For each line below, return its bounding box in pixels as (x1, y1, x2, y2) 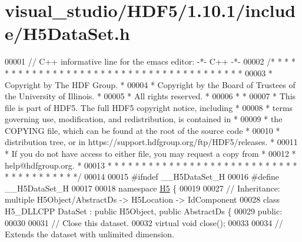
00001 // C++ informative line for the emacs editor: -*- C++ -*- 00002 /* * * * (5, 55, 296, 68)
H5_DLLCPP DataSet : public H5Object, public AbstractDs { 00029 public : (5, 205, 283, 217)
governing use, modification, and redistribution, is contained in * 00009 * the (5, 113, 283, 125)
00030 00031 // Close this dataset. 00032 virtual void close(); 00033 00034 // (5, 216, 283, 228)
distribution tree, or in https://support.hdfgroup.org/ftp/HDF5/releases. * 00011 (5, 136, 298, 148)
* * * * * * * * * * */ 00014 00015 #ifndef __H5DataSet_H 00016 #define (5, 170, 280, 183)
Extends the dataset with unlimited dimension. (5, 228, 174, 240)
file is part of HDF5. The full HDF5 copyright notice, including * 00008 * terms (5, 101, 293, 113)
